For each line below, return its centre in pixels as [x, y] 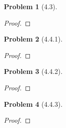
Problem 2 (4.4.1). [33, 39]
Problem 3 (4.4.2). [33, 71]
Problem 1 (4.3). [31, 6]
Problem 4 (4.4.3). [33, 104]
